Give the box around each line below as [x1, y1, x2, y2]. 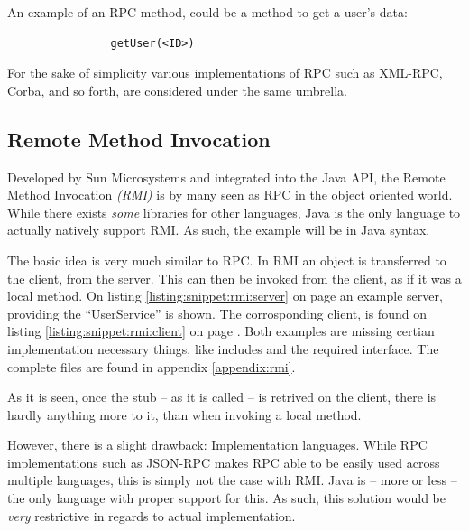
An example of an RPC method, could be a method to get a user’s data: [7, 3, 408, 21]
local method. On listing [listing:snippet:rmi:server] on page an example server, [7, 286, 443, 305]
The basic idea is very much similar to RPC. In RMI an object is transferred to [7, 250, 446, 269]
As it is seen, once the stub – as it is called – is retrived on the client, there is [7, 387, 437, 406]
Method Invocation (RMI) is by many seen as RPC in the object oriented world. [7, 185, 453, 204]
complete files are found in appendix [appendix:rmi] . [7, 357, 296, 376]
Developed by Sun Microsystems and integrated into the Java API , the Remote [7, 167, 446, 186]
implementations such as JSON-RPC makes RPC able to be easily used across [7, 452, 440, 471]
